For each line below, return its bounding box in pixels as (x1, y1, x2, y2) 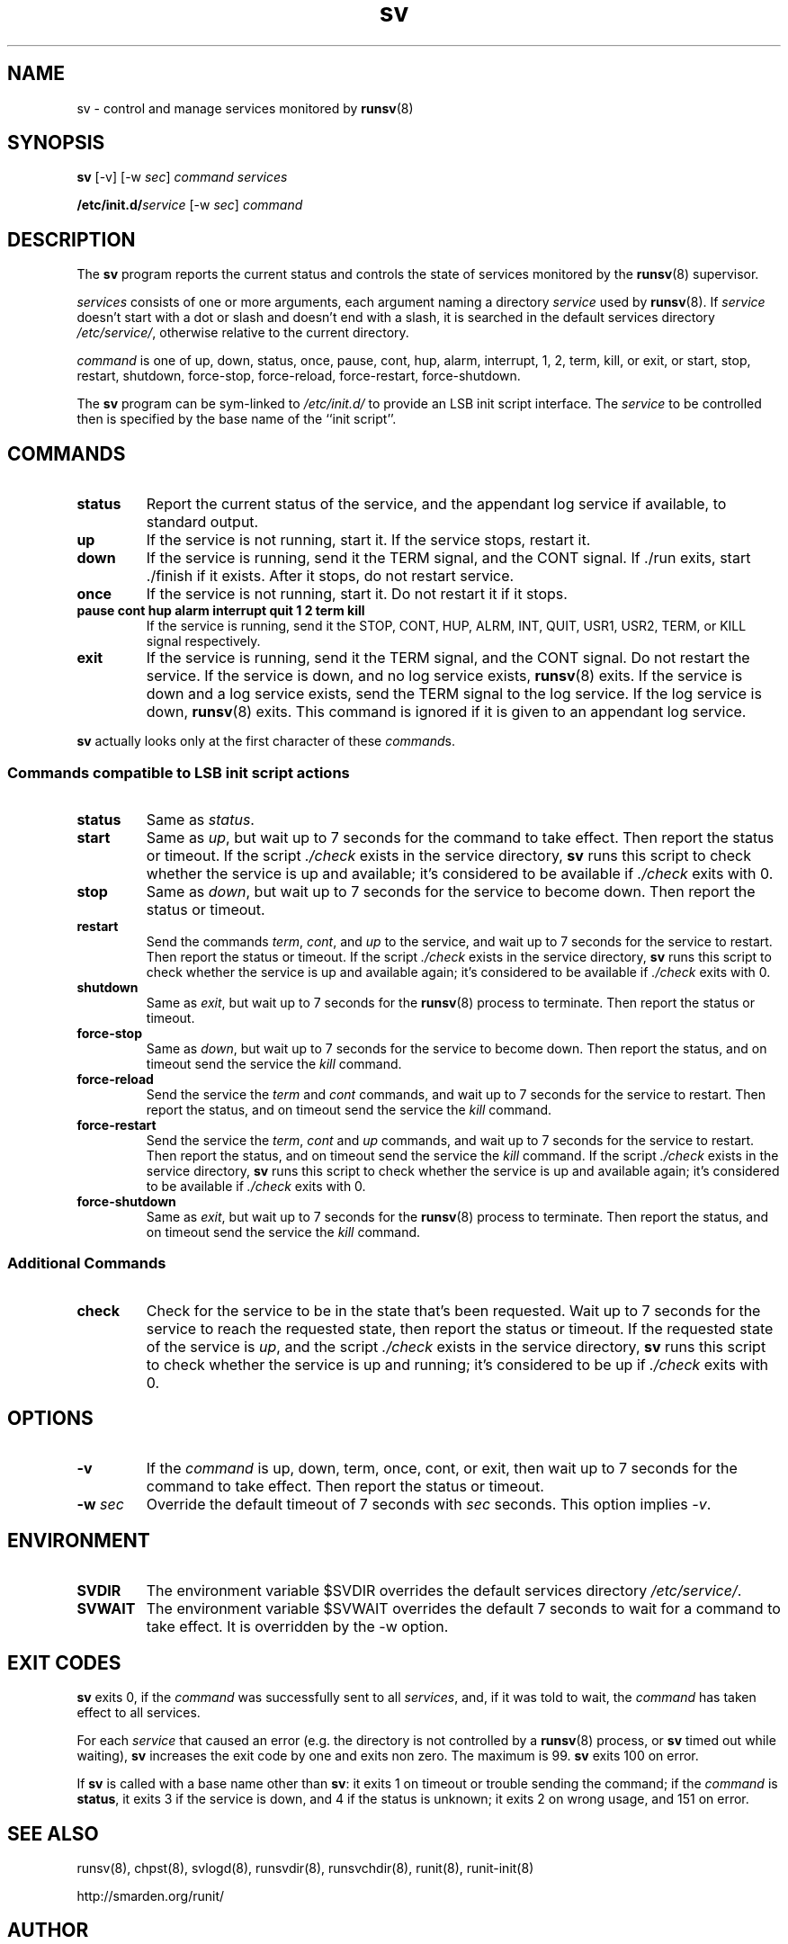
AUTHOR (7, 1919, 89, 1942)
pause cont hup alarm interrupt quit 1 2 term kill (76, 603, 365, 619)
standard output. (146, 513, 259, 532)
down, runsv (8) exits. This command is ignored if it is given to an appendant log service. (146, 703, 747, 721)
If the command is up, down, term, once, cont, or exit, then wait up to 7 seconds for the (146, 1459, 738, 1478)
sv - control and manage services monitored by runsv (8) (76, 100, 414, 116)
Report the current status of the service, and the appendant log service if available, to (146, 495, 727, 514)
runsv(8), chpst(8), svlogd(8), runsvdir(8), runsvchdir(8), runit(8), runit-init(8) (76, 1860, 534, 1876)
